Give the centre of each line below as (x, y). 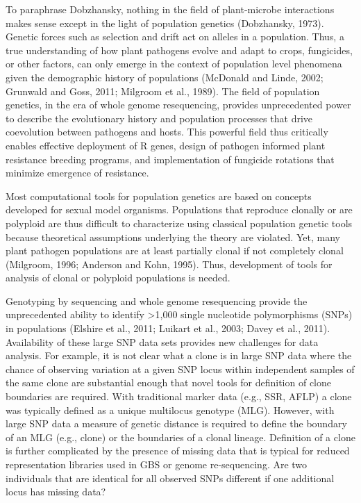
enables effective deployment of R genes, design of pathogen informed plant (166, 145)
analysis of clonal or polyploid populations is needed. (118, 278)
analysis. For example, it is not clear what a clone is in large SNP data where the (179, 355)
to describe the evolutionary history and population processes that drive (159, 118)
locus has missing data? (56, 492)
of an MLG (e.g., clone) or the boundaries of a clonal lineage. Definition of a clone (180, 437)
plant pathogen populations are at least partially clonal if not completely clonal (175, 250)
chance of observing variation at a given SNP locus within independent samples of (180, 369)
